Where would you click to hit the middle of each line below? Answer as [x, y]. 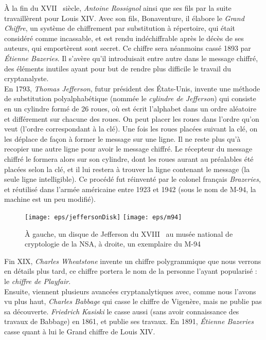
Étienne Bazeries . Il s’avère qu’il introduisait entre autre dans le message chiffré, [131, 58]
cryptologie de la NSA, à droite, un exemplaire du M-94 [113, 244]
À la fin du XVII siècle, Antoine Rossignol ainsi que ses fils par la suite [118, 8]
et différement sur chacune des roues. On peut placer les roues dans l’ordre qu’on [132, 118]
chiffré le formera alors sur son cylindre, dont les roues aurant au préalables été [129, 158]
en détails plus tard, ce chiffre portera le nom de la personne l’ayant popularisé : [131, 271]
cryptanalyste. [26, 78]
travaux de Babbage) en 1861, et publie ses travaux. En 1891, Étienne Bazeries [129, 321]
